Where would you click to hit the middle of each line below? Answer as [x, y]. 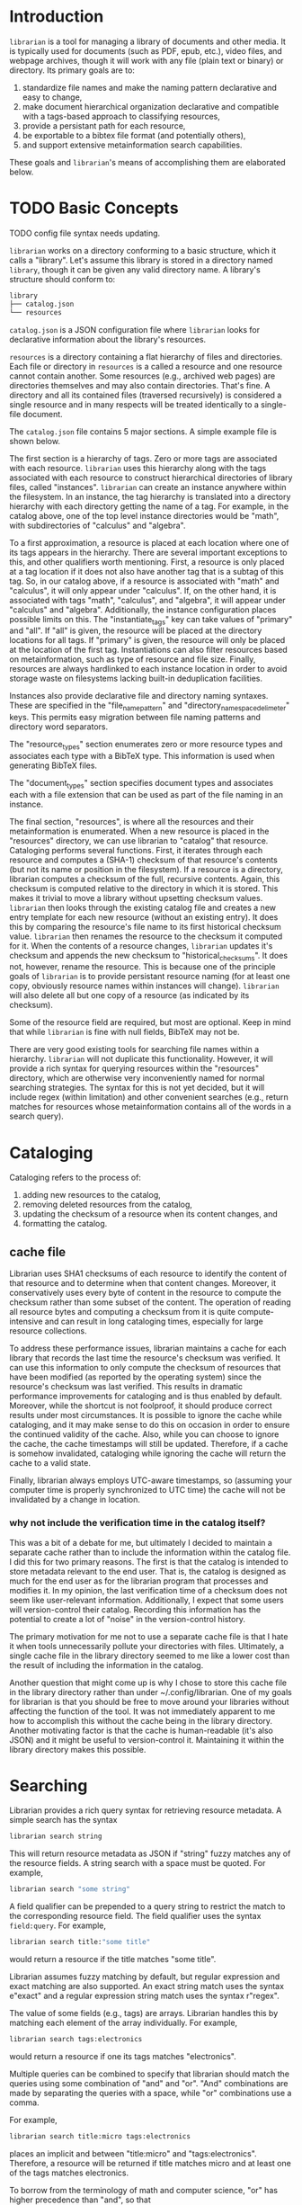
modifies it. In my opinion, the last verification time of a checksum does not [148, 1590]
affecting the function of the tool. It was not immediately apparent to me [142, 1711]
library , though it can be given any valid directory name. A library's [135, 269]
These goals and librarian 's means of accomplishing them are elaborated [147, 162]
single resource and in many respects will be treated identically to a [134, 404]
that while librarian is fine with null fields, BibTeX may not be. [124, 1032]
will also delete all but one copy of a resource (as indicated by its [129, 995]
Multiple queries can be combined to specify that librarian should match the [150, 2074]
